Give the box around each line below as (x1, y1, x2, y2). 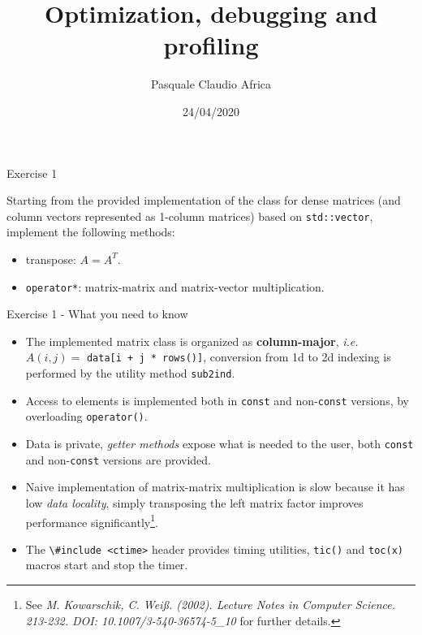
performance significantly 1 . (25, 511, 158, 530)
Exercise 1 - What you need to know (6, 305, 188, 322)
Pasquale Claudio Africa (150, 76, 272, 93)
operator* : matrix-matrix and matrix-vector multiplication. (25, 278, 325, 295)
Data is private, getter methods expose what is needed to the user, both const (25, 435, 414, 451)
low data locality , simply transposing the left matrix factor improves (25, 494, 364, 511)
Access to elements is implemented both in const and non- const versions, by (25, 391, 410, 408)
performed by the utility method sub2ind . (25, 365, 235, 382)
